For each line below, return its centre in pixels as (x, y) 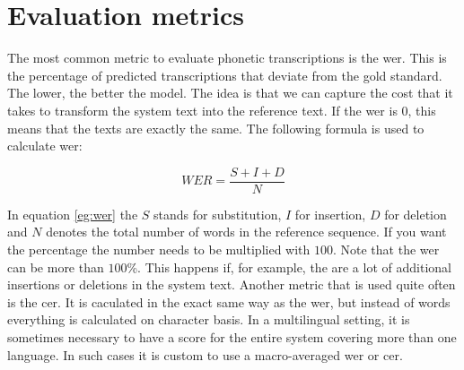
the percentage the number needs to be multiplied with (159, 249)
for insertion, (330, 214)
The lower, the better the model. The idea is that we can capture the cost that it (230, 93)
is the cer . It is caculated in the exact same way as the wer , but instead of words (229, 301)
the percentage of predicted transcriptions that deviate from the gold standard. (225, 75)
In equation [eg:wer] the (73, 214)
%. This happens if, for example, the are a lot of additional (289, 267)
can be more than (56, 267)
